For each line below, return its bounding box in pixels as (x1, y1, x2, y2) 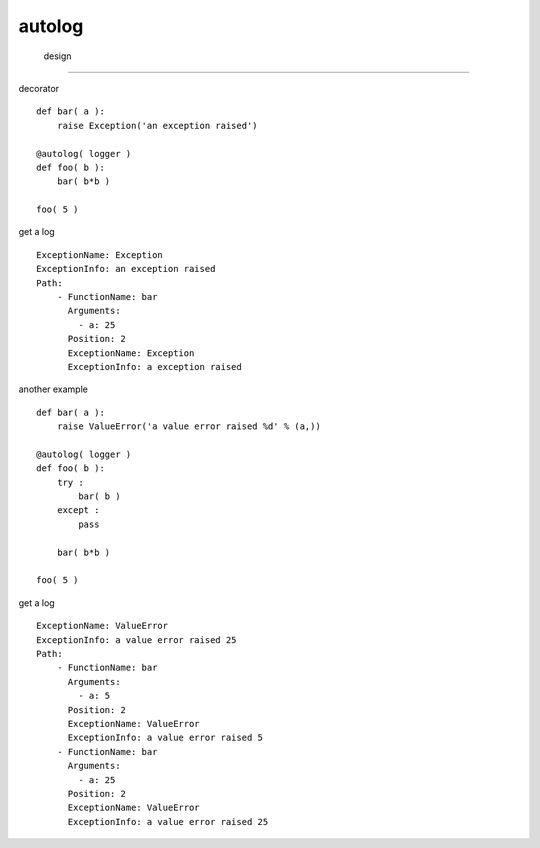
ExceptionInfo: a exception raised (67, 361, 242, 372)
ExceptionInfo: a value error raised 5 (67, 732, 264, 744)
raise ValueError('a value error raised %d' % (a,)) (56, 421, 322, 432)
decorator (18, 82, 60, 94)
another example (18, 383, 89, 395)
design (43, 50, 72, 62)
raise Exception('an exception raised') (56, 120, 259, 131)
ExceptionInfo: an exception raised (36, 263, 216, 275)
